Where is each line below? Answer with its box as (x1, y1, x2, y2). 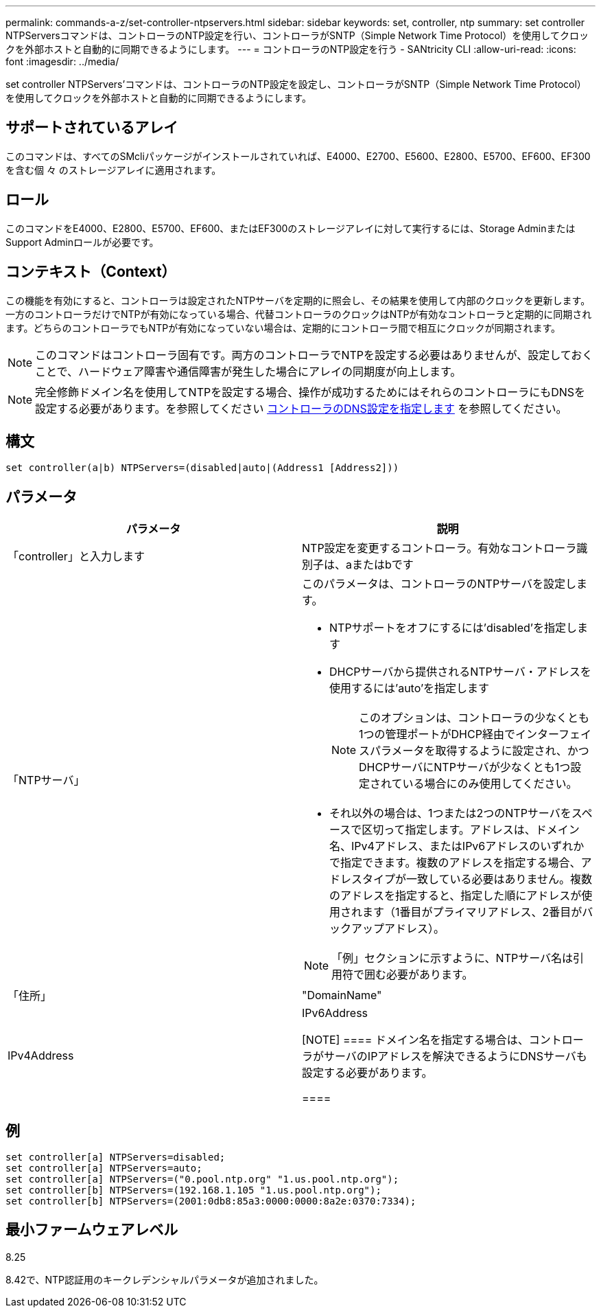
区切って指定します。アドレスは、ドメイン (362, 823, 580, 837)
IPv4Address (8, 1049, 74, 1063)
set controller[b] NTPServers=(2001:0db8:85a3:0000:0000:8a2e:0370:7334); (5, 1196, 416, 1207)
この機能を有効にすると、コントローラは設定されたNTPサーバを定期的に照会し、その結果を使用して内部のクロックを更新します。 (5, 294, 591, 306)
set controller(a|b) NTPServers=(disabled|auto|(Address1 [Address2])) (5, 462, 399, 474)
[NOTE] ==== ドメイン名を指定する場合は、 (302, 1033, 529, 1047)
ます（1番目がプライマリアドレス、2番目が (362, 905, 582, 920)
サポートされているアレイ (5, 119, 178, 137)
